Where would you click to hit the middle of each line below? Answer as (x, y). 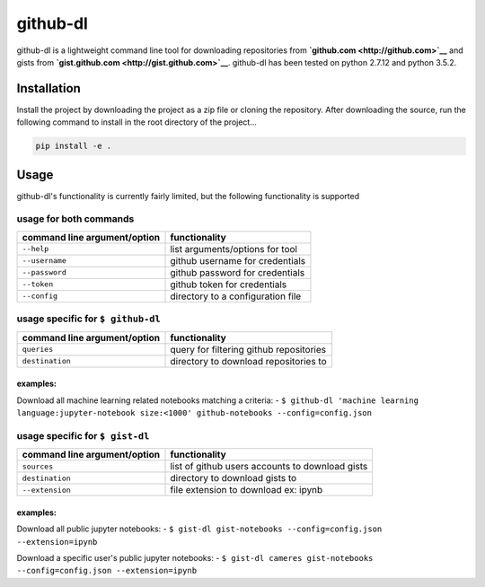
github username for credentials (238, 260)
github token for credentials (229, 285)
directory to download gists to (234, 478)
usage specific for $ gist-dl (83, 435)
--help (35, 249)
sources (38, 466)
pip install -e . (74, 146)
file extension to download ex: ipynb (247, 490)
